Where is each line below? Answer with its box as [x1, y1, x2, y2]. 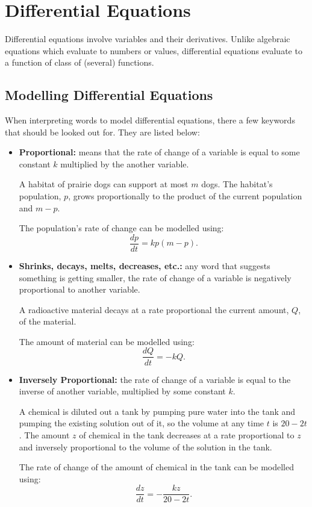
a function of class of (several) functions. [5, 56, 154, 69]
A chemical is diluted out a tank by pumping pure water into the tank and [19, 405, 296, 417]
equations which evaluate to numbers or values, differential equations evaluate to [5, 44, 302, 57]
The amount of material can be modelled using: [19, 335, 195, 347]
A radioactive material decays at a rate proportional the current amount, [19, 303, 289, 316]
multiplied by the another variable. [60, 157, 189, 170]
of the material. [19, 315, 76, 328]
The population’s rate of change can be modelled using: [19, 222, 224, 234]
